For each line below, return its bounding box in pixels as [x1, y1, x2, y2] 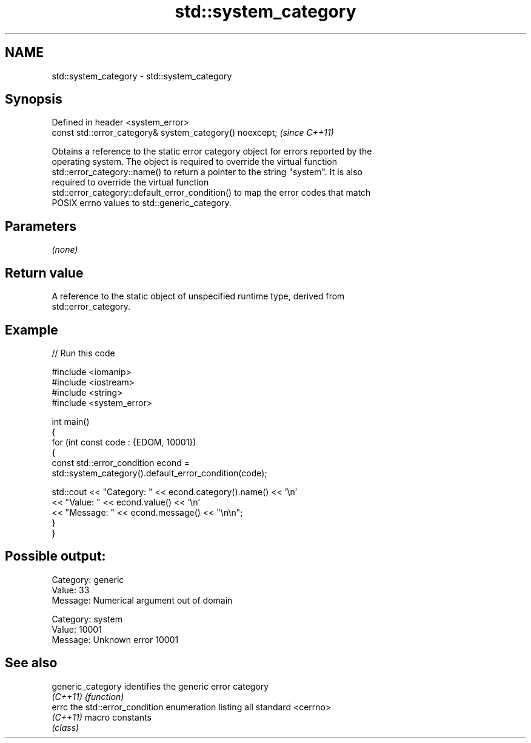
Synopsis [5, 92, 62, 107]
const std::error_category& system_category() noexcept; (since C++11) [52, 127, 334, 138]
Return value [5, 265, 84, 281]
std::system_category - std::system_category [52, 70, 232, 81]
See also [5, 655, 58, 671]
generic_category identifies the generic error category [52, 681, 269, 691]
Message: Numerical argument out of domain [52, 595, 233, 605]
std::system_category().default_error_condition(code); [52, 467, 267, 478]
